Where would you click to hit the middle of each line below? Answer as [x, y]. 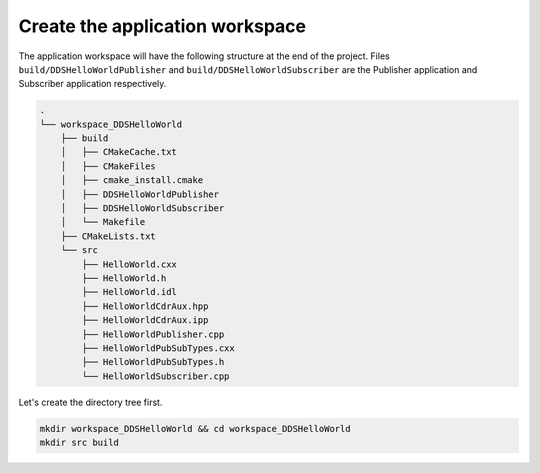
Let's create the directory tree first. [90, 402]
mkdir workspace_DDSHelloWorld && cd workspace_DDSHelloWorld [195, 428]
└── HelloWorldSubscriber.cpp [155, 376]
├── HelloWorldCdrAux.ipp [145, 320]
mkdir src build [79, 443]
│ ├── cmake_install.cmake [132, 180]
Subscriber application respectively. [92, 84]
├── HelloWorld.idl [129, 292]
